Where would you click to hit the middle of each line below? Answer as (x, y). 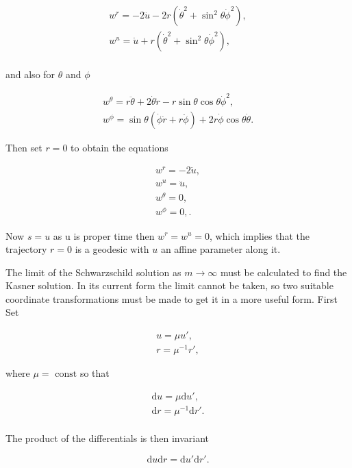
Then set (24, 148)
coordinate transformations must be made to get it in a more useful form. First (172, 298)
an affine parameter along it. (221, 249)
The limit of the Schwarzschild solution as (93, 272)
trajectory (26, 249)
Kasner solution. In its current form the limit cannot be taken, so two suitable (169, 285)
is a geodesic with (112, 249)
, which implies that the (260, 235)
